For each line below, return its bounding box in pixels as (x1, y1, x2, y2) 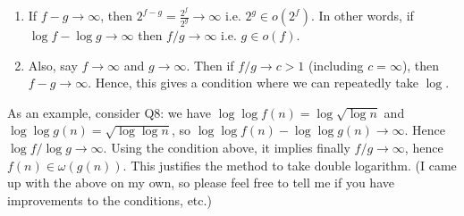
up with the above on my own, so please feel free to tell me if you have (7, 173, 394, 192)
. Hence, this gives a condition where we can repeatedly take (88, 73, 418, 92)
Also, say (28, 55, 78, 74)
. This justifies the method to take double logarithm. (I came (122, 155, 457, 174)
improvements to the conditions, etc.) (7, 190, 212, 209)
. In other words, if (310, 6, 414, 25)
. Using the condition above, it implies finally (103, 138, 350, 157)
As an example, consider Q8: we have (7, 103, 212, 121)
